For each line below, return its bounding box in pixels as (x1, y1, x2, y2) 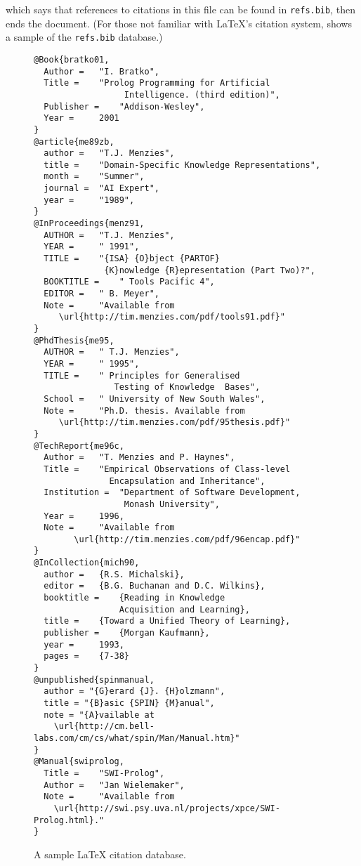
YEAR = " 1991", (44, 242, 140, 252)
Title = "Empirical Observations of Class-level (44, 464, 291, 474)
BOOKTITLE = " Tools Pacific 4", (44, 277, 215, 287)
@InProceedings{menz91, (34, 218, 145, 229)
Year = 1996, (44, 511, 124, 521)
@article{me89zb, (34, 136, 114, 147)
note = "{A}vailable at (44, 709, 155, 720)
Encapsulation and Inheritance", (109, 475, 265, 486)
